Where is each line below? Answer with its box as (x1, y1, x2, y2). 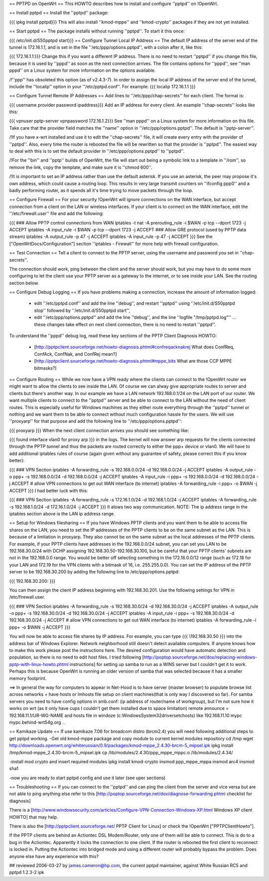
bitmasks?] (34, 365, 57, 371)
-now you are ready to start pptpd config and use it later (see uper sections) (9, 775, 166, 781)
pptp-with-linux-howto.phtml (9, 661, 69, 667)
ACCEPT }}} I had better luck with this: (9, 487, 88, 493)
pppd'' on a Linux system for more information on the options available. (9, 67, 156, 73)
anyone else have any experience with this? (9, 853, 99, 859)
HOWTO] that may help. (9, 814, 58, 820)
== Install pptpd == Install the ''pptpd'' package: (9, 10, 109, 16)
